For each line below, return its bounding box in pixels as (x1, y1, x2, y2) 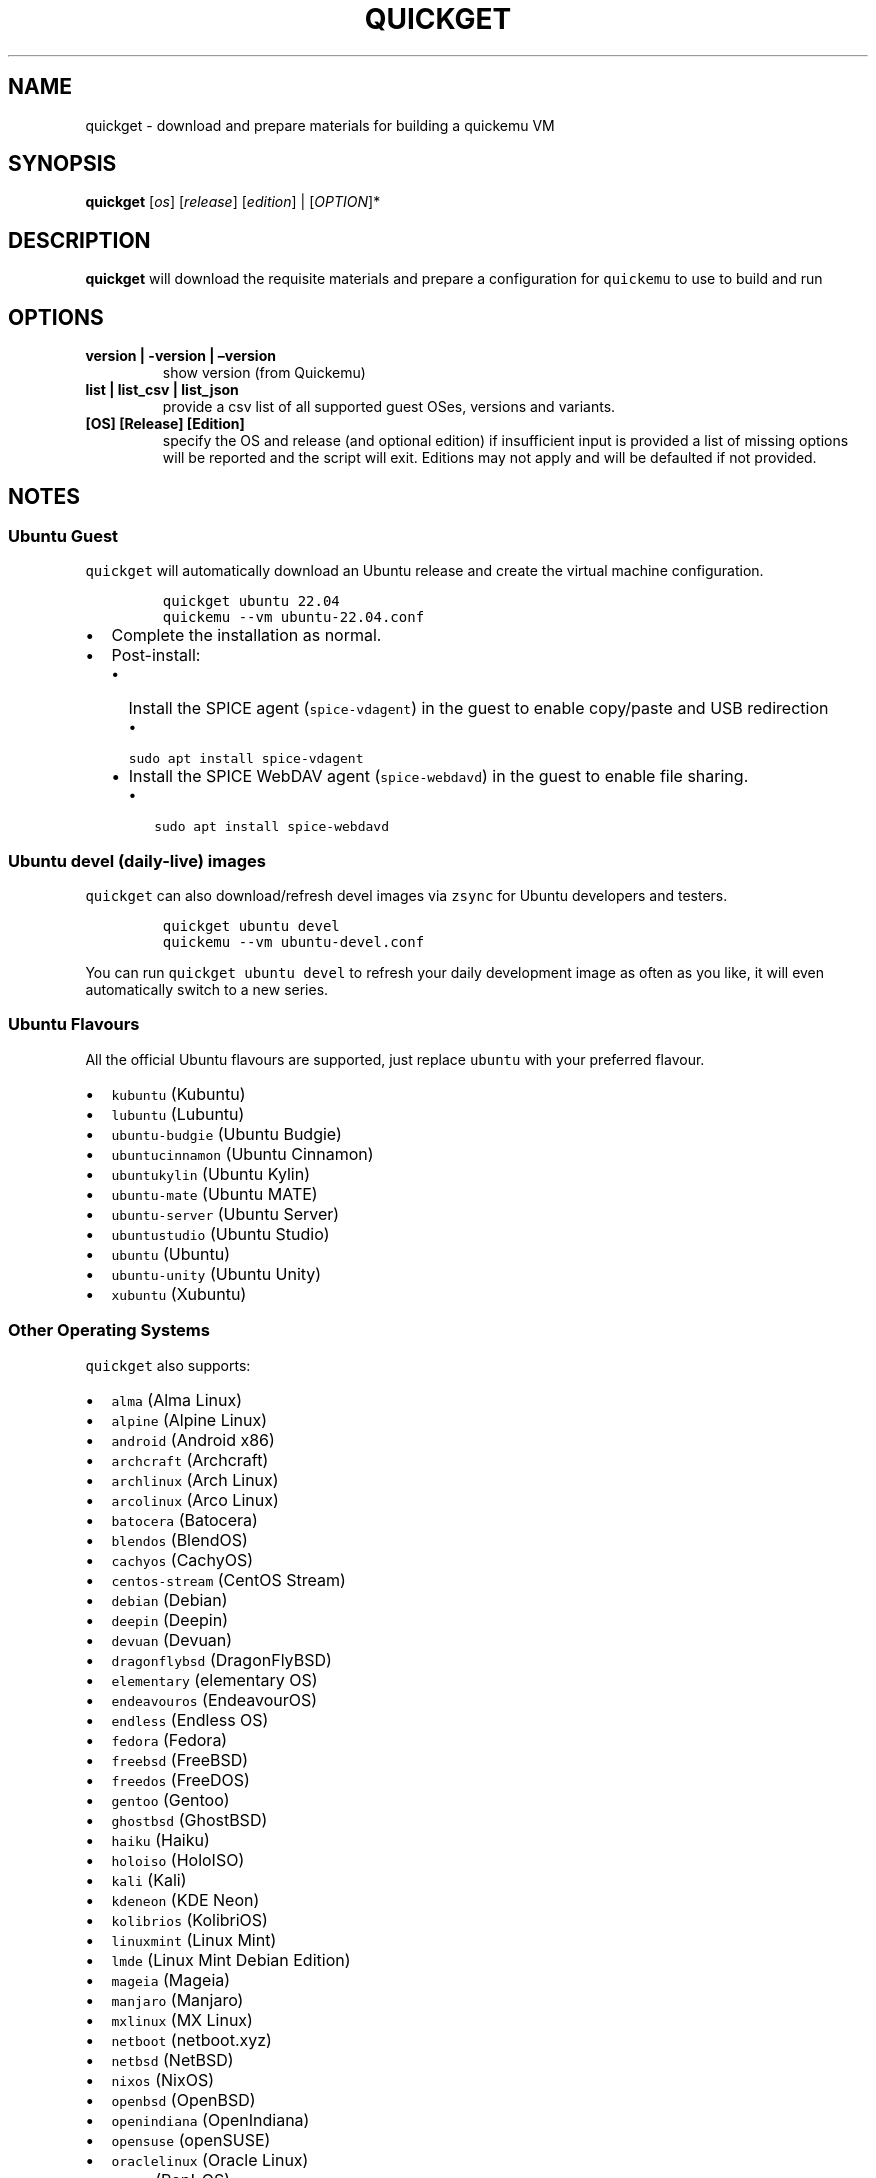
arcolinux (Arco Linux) (111, 1489, 279, 1510)
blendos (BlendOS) (111, 1529, 248, 1550)
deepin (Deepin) (111, 1609, 228, 1630)
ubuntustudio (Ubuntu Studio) (111, 1223, 330, 1244)
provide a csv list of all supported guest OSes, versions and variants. (162, 398, 616, 416)
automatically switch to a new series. (85, 981, 329, 999)
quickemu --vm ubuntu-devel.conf (162, 934, 425, 951)
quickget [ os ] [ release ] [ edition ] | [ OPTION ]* (85, 193, 381, 211)
